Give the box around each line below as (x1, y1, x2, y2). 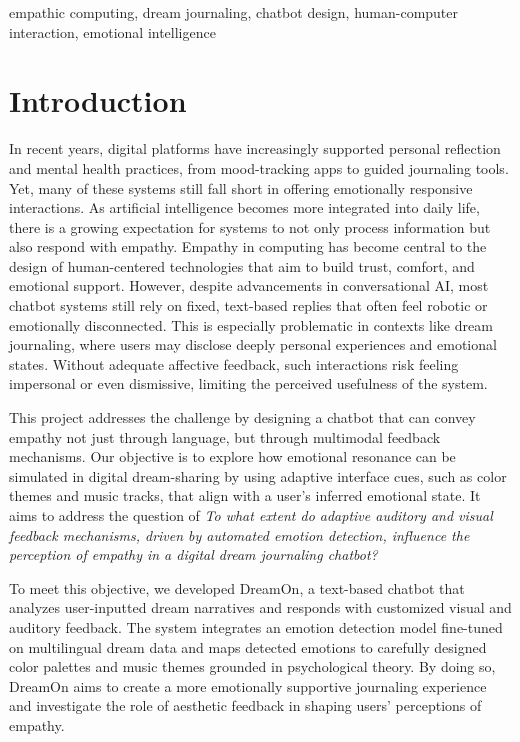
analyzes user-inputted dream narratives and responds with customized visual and (9, 597, 512, 618)
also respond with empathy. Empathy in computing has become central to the (9, 236, 487, 257)
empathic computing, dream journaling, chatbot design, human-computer (9, 2, 459, 22)
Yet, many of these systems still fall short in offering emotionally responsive (9, 177, 473, 198)
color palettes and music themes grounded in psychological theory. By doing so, (9, 656, 496, 677)
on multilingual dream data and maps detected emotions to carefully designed (9, 636, 487, 657)
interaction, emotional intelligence (9, 21, 216, 42)
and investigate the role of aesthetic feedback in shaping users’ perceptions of (9, 695, 482, 716)
